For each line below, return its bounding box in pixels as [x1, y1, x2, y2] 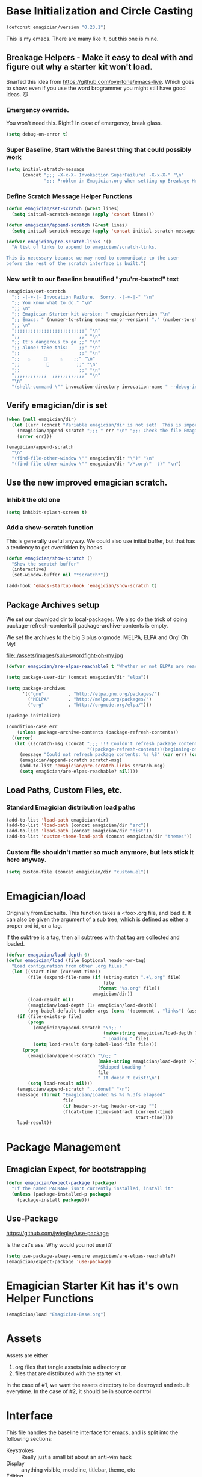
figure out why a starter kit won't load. [6, 62, 153, 72]
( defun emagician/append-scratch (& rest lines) [6, 222, 128, 228]
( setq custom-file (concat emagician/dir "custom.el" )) [6, 869, 149, 875]
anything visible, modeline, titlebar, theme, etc [21, 1466, 135, 1473]
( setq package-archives [6, 685, 66, 691]
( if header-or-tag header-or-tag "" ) [63, 1103, 158, 1109]
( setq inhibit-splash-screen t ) [6, 509, 87, 516]
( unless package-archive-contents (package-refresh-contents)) [17, 729, 179, 735]
